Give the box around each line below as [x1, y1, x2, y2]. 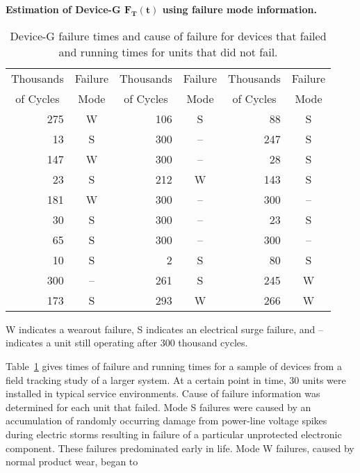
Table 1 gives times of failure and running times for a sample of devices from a [6, 358, 342, 373]
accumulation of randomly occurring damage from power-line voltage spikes [6, 413, 327, 428]
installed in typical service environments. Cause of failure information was [6, 386, 320, 401]
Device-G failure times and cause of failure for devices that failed [10, 27, 327, 44]
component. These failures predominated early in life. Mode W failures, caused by [6, 440, 354, 455]
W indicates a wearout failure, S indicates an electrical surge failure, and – [6, 321, 323, 336]
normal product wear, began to [6, 454, 138, 469]
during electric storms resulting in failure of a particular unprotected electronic [6, 426, 342, 441]
